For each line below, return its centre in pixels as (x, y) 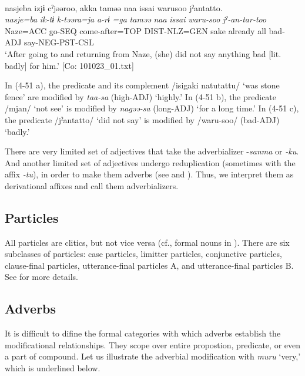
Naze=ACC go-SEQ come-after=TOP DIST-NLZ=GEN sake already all (135, 30)
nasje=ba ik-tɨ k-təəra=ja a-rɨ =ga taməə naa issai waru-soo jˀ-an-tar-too (136, 19)
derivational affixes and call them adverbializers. (92, 185)
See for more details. (41, 277)
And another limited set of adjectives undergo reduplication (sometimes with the (150, 162)
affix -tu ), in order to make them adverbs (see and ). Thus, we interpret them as (149, 174)
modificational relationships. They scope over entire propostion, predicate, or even (153, 344)
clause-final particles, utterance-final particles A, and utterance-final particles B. (149, 265)
